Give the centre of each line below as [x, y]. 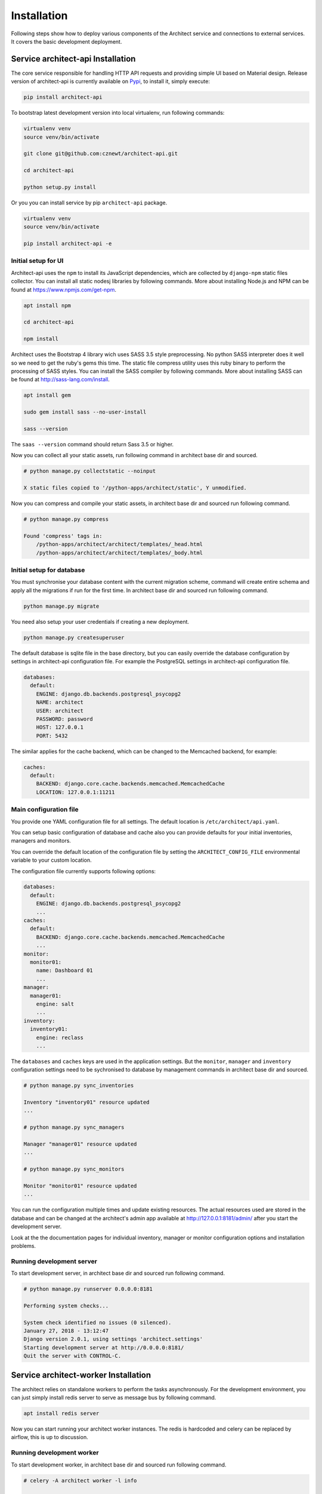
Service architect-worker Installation [81, 1375]
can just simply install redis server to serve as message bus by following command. [114, 1398]
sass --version [46, 428]
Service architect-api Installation [73, 59]
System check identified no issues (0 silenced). [97, 1322]
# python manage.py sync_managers [74, 1127]
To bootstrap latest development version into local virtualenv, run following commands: [118, 113]
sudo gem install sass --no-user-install [85, 412]
